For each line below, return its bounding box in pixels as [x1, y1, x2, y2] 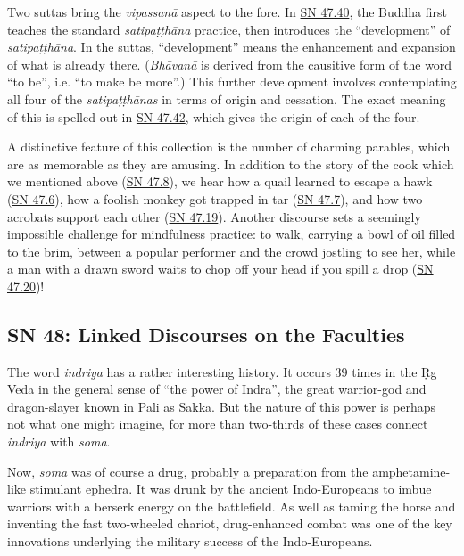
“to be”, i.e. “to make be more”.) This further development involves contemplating [7, 72, 457, 91]
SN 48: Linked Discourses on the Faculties [7, 320, 405, 347]
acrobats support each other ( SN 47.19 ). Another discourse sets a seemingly [7, 207, 421, 225]
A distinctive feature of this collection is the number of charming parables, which [7, 137, 451, 156]
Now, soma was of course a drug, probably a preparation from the [7, 462, 369, 480]
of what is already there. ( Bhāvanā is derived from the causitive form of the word [7, 54, 452, 73]
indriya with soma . [7, 432, 111, 451]
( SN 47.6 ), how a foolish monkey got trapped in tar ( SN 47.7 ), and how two [7, 189, 423, 208]
